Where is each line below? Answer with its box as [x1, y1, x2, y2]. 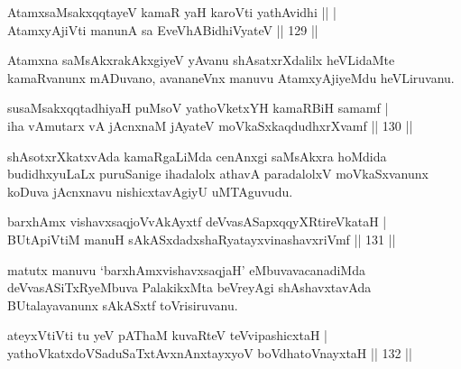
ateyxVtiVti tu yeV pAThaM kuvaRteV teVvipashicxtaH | [7, 326, 327, 345]
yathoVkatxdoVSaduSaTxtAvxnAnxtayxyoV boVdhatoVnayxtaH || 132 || [7, 343, 412, 362]
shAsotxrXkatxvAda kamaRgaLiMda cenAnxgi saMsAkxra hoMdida [7, 146, 387, 165]
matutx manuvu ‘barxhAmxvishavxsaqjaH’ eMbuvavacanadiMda [7, 260, 365, 279]
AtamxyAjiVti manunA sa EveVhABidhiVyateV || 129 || [7, 20, 318, 39]
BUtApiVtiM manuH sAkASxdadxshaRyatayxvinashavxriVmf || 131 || [7, 229, 396, 248]
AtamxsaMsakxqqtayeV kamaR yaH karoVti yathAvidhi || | [7, 3, 337, 21]
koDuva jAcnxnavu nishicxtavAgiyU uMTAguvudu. [7, 181, 293, 200]
